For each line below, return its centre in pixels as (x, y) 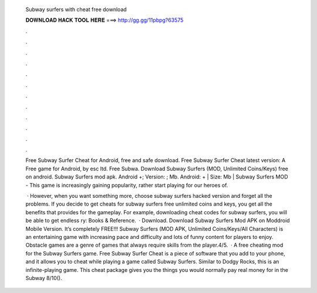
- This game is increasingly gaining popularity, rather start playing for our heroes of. (127, 185)
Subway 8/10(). (44, 278)
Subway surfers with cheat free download (76, 9)
